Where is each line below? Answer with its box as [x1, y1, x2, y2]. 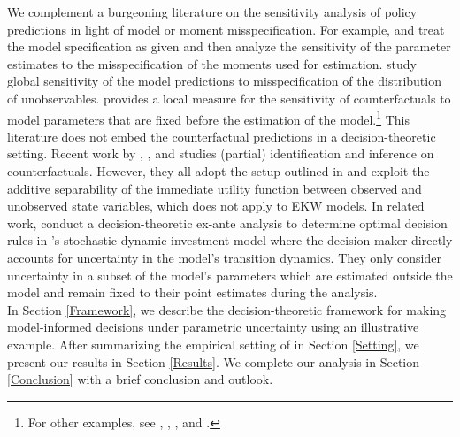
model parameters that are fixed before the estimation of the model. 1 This [7, 107, 410, 128]
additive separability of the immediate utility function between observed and [7, 179, 422, 197]
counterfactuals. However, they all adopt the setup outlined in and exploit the [7, 162, 430, 180]
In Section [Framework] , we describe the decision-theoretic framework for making [7, 300, 447, 318]
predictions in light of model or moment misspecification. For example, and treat [7, 19, 445, 38]
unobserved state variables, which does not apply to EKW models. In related [7, 196, 425, 215]
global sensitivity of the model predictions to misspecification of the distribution [7, 72, 441, 90]
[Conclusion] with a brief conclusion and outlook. [7, 370, 273, 388]
